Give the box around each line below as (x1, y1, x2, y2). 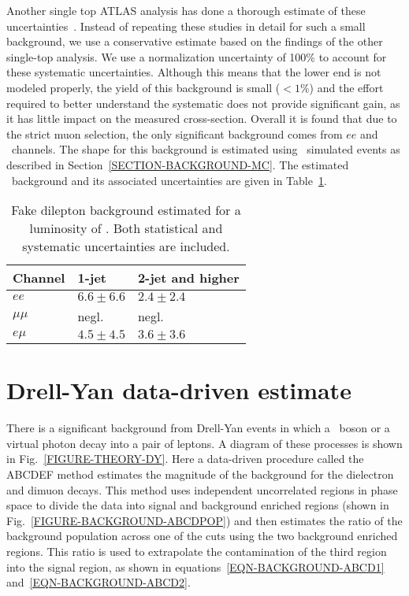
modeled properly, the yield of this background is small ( (6, 79, 281, 95)
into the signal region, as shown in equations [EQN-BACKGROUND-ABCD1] (6, 558, 385, 575)
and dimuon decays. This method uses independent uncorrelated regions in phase (6, 481, 398, 498)
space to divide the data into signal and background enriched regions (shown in (6, 497, 389, 513)
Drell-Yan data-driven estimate (6, 374, 351, 406)
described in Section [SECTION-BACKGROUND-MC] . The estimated (6, 156, 349, 172)
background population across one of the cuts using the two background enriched (6, 528, 398, 544)
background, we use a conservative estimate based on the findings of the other (6, 33, 383, 50)
